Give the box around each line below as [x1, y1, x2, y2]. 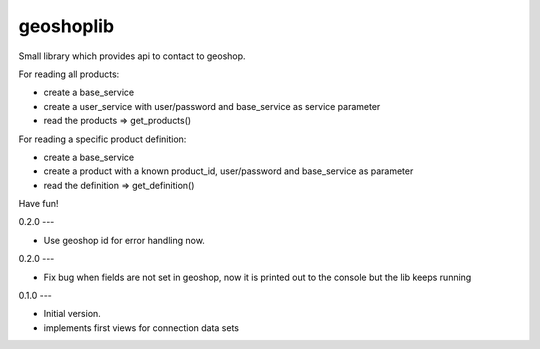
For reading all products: [18, 68, 120, 80]
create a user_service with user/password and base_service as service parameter [43, 100, 381, 112]
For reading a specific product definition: [18, 133, 187, 145]
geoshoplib [18, 15, 115, 37]
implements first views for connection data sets [43, 321, 240, 334]
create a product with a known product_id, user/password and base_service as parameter [43, 165, 414, 177]
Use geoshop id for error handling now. [43, 234, 205, 246]
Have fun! [18, 198, 59, 210]
